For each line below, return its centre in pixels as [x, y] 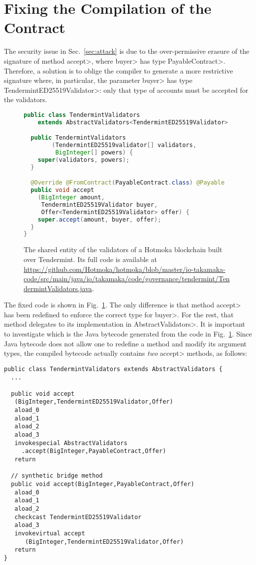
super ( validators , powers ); [83, 160]
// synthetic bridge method [57, 476]
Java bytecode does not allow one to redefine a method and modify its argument [125, 343]
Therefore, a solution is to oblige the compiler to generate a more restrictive [119, 70]
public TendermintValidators [78, 138]
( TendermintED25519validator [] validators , [124, 145]
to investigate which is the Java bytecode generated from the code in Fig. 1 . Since [128, 334]
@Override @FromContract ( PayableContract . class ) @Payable [128, 183]
